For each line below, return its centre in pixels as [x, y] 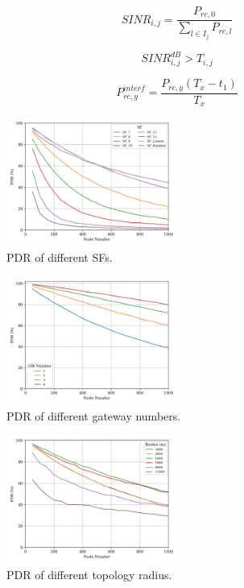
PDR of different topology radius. [89, 575]
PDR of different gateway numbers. [94, 415]
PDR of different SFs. [60, 257]
